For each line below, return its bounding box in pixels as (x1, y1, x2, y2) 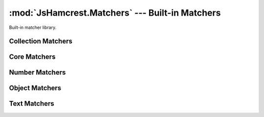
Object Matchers (9, 84, 62, 93)
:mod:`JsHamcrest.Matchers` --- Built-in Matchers (9, 7, 221, 18)
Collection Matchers (9, 37, 73, 46)
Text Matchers (9, 99, 55, 108)
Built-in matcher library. (9, 24, 57, 30)
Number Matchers (9, 69, 66, 77)
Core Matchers (9, 53, 56, 61)
